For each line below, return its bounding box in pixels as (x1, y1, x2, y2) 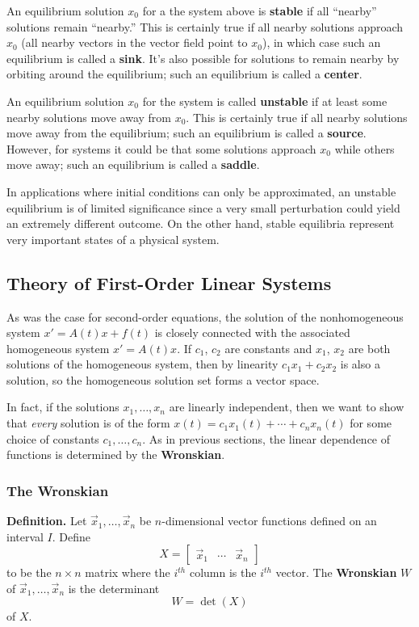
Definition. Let (6, 512, 87, 529)
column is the (189, 564, 257, 581)
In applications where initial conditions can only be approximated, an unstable (6, 183, 396, 200)
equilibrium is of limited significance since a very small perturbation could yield (6, 199, 400, 216)
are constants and (224, 339, 312, 356)
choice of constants (6, 430, 99, 447)
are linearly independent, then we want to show (169, 398, 404, 415)
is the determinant (68, 579, 160, 596)
